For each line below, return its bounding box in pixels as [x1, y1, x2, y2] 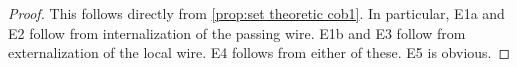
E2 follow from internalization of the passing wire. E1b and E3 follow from [8, 22, 466, 43]
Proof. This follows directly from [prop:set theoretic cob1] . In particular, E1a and [8, 3, 505, 23]
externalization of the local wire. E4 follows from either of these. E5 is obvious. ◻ [8, 42, 511, 63]
